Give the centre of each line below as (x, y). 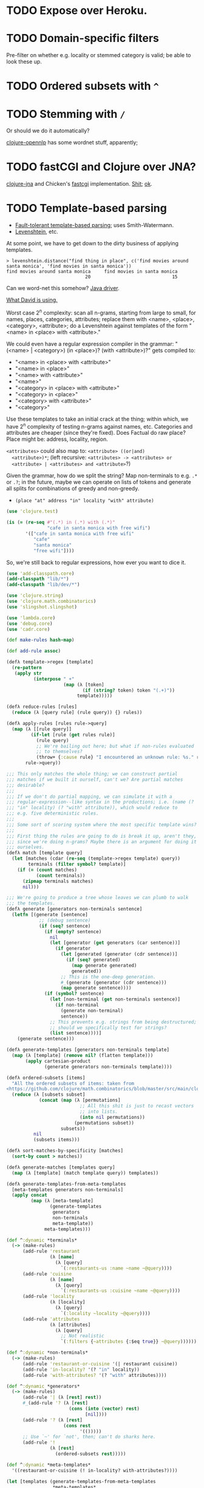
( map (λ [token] (84, 685)
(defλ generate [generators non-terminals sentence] (74, 909)
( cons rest (77, 1425)
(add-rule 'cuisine (47, 1274)
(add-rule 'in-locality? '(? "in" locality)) (81, 1370)
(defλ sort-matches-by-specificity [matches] (65, 1151)
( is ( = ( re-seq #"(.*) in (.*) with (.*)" (61, 523)
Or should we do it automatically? (48, 131)
